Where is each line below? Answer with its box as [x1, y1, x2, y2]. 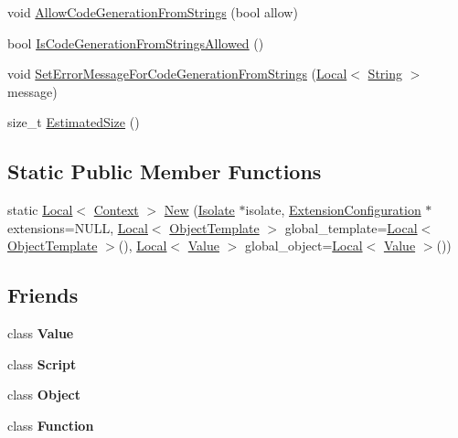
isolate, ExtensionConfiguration [245, 200, 421, 219]
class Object [7, 385, 81, 404]
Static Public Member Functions [7, 157, 322, 186]
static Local [7, 200, 73, 219]
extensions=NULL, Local [7, 218, 148, 237]
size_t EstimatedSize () [7, 112, 140, 132]
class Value [7, 324, 74, 343]
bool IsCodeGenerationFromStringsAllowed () [7, 33, 264, 52]
